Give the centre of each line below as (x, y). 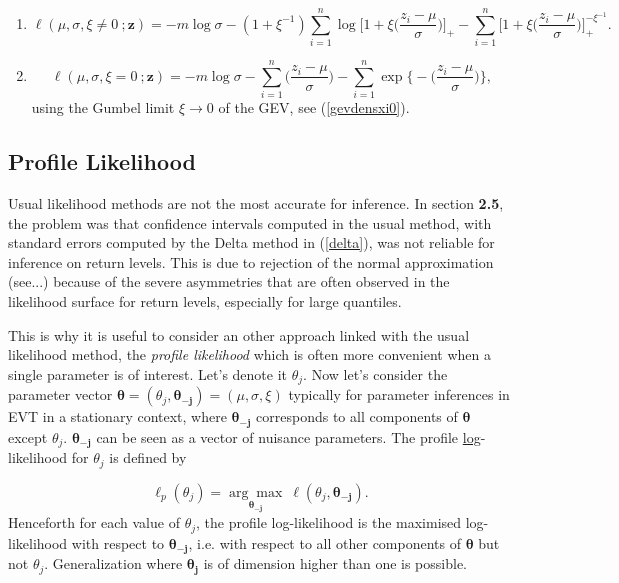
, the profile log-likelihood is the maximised (329, 522)
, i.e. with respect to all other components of (324, 542)
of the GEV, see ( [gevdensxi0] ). (314, 107)
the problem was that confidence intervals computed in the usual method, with (250, 222)
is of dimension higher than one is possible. (335, 563)
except (28, 436)
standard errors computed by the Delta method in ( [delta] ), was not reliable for (251, 242)
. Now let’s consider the (375, 373)
